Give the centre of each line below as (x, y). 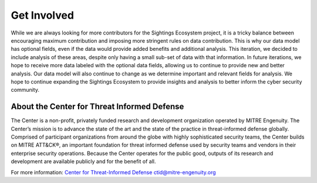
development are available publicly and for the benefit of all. (83, 161)
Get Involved (43, 15)
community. (25, 90)
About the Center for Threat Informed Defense (97, 107)
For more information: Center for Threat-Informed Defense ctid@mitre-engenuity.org (114, 172)
